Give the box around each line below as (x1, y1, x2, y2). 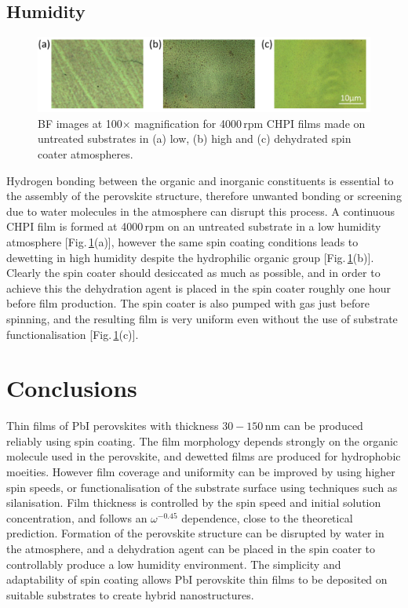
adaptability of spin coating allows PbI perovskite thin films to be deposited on (6, 571, 388, 588)
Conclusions (6, 372, 137, 404)
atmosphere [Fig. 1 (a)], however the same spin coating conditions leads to (6, 234, 359, 250)
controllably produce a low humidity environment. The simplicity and (6, 555, 341, 572)
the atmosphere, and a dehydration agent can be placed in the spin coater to (6, 541, 376, 557)
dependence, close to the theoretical (181, 509, 353, 526)
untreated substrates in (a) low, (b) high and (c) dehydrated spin (38, 130, 352, 147)
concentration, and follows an (6, 509, 148, 526)
